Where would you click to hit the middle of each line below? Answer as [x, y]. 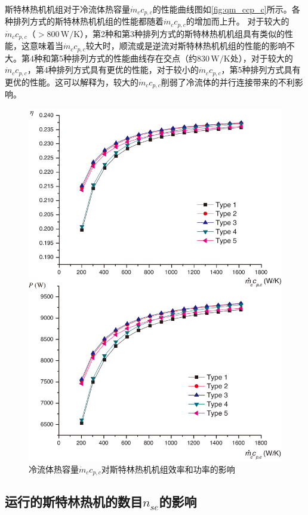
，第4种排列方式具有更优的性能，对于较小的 [113, 70]
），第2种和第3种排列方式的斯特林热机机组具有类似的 [183, 33]
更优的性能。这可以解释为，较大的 [72, 82]
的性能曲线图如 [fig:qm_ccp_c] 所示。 [222, 9]
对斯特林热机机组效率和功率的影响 [168, 469]
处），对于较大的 [261, 58]
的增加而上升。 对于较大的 [238, 21]
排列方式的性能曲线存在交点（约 [134, 58]
